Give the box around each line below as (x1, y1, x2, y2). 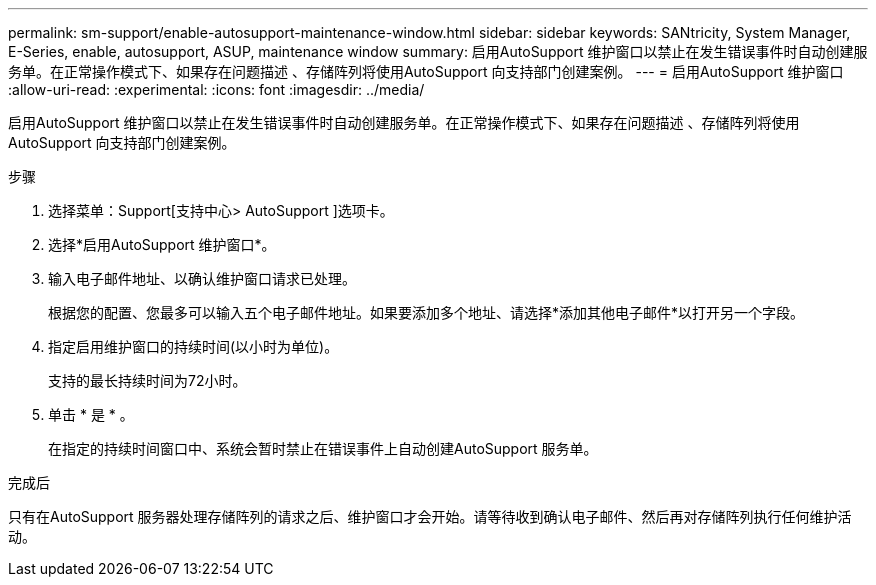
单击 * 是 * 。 (48, 406, 134, 423)
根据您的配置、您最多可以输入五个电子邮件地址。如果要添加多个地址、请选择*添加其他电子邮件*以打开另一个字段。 (48, 304, 805, 321)
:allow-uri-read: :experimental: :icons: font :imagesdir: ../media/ (8, 81, 425, 98)
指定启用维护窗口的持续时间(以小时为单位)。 (48, 338, 339, 355)
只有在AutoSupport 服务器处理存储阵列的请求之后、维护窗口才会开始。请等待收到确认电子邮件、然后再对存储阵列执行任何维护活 (8, 508, 852, 525)
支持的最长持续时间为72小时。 (48, 372, 247, 389)
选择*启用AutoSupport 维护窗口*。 (48, 236, 276, 253)
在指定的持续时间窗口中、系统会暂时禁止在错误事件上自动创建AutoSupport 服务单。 (48, 440, 598, 457)
